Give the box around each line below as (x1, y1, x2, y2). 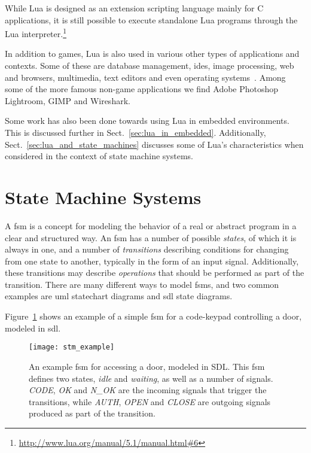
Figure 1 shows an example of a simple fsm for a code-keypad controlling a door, (5, 310, 302, 323)
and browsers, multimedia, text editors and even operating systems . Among (5, 71, 286, 83)
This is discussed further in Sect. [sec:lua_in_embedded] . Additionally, (5, 126, 266, 138)
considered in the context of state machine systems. (5, 150, 193, 162)
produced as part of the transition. (29, 407, 155, 419)
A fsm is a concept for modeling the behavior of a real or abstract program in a (5, 219, 297, 232)
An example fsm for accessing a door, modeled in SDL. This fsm (29, 360, 265, 372)
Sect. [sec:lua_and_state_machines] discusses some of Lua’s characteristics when (5, 138, 304, 150)
